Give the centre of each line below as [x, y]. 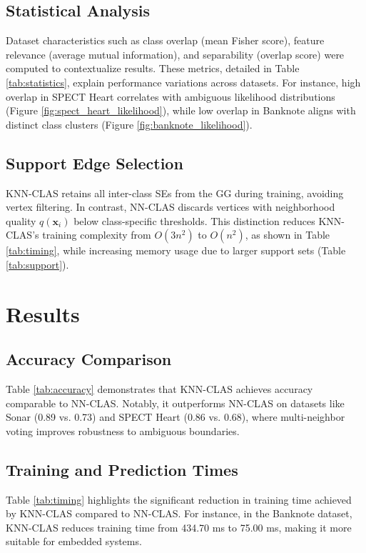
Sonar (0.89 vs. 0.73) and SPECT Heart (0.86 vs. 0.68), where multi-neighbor [176, 417]
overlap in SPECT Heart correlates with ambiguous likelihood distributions [171, 96]
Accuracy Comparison [89, 359]
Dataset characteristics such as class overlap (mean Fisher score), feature [165, 40]
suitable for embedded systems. [74, 541]
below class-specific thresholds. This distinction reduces [194, 220]
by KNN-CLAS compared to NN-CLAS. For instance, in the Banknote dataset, [179, 513]
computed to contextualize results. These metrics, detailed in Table [153, 68]
